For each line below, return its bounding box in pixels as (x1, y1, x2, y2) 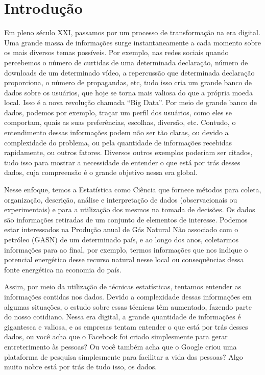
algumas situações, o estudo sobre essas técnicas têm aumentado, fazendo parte (4, 301, 252, 312)
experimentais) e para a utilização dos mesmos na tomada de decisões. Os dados (4, 204, 255, 215)
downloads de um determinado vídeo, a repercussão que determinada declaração (4, 67, 255, 78)
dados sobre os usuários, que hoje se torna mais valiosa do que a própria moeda (4, 87, 253, 97)
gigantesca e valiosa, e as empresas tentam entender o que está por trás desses (4, 321, 248, 332)
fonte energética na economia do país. (4, 264, 122, 274)
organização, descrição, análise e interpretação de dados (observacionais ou (4, 194, 237, 205)
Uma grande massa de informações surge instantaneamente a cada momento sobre (4, 37, 261, 47)
